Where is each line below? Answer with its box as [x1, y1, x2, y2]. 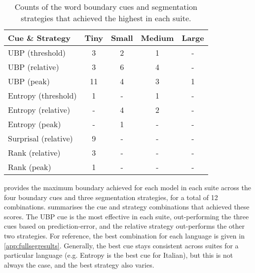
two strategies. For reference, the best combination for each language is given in [4, 230, 245, 240]
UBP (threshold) [8, 47, 66, 58]
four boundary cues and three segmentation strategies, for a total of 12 [4, 192, 218, 202]
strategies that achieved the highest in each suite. [21, 12, 191, 24]
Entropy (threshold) [8, 90, 77, 101]
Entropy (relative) [8, 104, 71, 115]
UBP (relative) [8, 61, 59, 72]
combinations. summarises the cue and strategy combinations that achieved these [4, 202, 250, 212]
